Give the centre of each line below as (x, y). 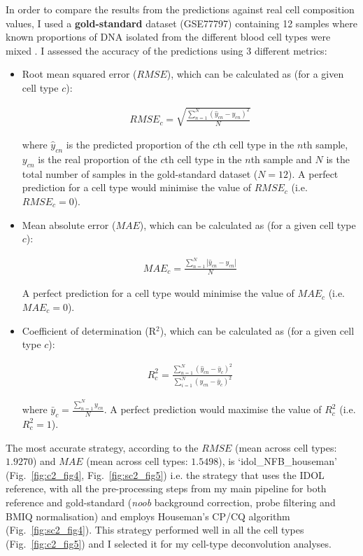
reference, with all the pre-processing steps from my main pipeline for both (166, 488)
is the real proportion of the (98, 159)
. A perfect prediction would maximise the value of (213, 409)
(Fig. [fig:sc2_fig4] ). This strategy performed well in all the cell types (155, 530)
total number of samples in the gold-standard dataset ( (140, 173)
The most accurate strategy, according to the (102, 447)
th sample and (281, 159)
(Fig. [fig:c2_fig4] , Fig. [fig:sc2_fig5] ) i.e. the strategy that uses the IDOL (165, 474)
